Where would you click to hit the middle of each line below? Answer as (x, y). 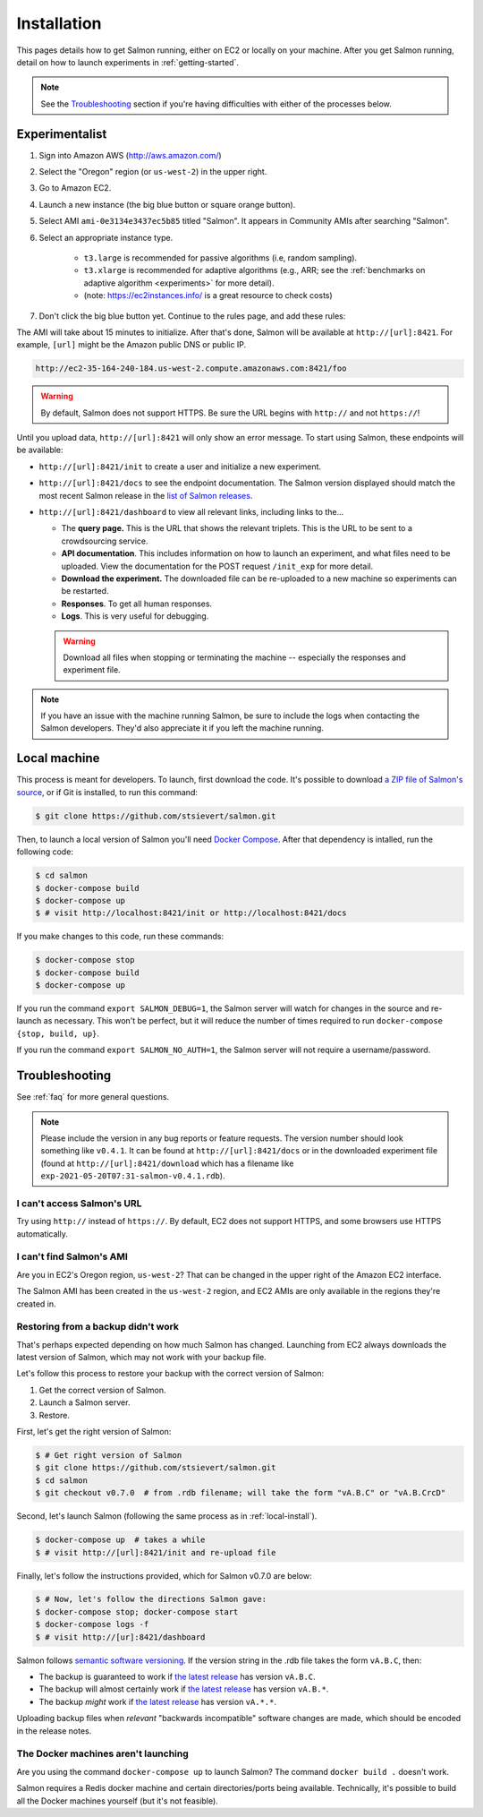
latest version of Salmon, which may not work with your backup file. (142, 1358)
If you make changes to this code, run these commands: (120, 937)
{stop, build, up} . (58, 1033)
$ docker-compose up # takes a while (120, 1540)
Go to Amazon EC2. (75, 188)
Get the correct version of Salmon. (102, 1390)
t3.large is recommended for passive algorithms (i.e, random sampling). (220, 257)
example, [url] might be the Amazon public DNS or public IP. (131, 345)
